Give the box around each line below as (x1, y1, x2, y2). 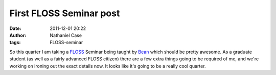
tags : (9, 40, 21, 46)
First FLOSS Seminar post (9, 8, 120, 19)
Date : (9, 25, 21, 31)
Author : (9, 32, 27, 38)
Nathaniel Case (50, 32, 82, 38)
